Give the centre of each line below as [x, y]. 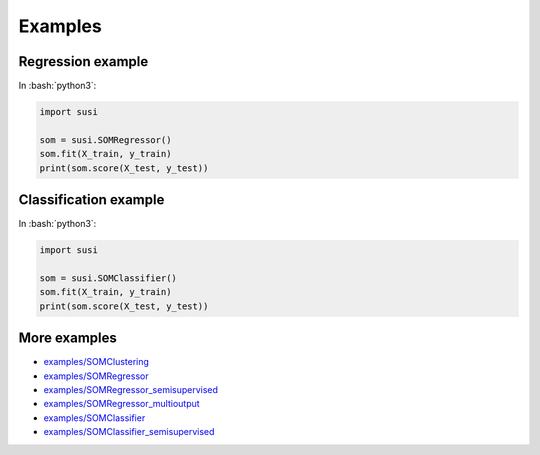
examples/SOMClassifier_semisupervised [129, 432]
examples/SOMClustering [96, 362]
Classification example [91, 200]
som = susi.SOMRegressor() [105, 139]
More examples [67, 338]
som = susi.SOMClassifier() [108, 278]
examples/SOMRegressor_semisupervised [131, 389]
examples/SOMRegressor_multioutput [121, 404]
